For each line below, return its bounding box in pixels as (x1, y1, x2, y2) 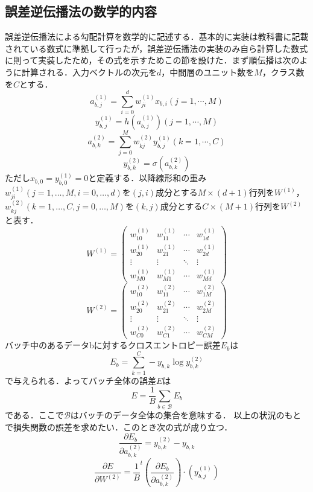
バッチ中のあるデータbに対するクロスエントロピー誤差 (5, 339, 221, 351)
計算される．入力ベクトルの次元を (21, 65, 157, 78)
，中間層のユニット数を (161, 65, 255, 78)
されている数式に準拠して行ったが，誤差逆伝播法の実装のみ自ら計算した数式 (5, 42, 308, 54)
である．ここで (5, 409, 64, 421)
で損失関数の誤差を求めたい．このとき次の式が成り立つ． (5, 420, 233, 433)
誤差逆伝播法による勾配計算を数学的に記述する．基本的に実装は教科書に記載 (5, 30, 309, 43)
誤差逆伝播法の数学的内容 (5, 2, 157, 21)
